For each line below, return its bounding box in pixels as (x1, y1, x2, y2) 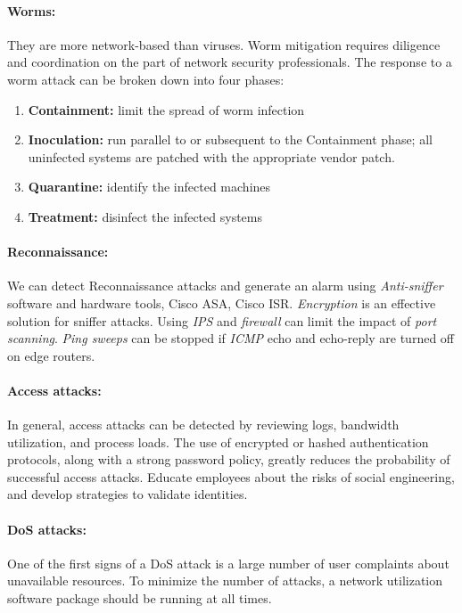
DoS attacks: (7, 519, 87, 538)
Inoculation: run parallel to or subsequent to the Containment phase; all (28, 130, 433, 149)
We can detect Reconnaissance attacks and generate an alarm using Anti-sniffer (7, 276, 443, 295)
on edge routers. (7, 346, 95, 364)
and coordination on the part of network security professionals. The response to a (7, 53, 452, 71)
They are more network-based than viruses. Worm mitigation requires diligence (7, 35, 441, 53)
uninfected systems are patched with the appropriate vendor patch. (28, 147, 395, 166)
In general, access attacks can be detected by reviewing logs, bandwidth (7, 415, 400, 434)
